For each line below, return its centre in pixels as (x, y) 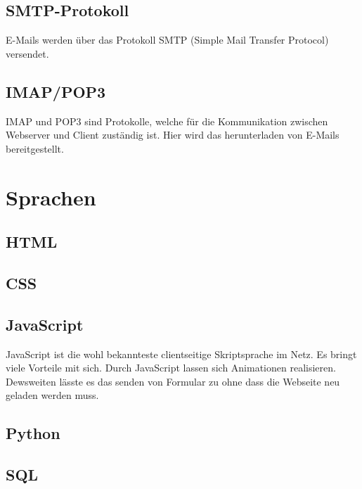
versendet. (27, 53)
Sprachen (51, 197)
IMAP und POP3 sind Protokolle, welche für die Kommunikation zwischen (167, 121)
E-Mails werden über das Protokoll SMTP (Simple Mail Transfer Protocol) (167, 40)
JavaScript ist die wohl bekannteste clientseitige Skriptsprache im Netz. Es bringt (181, 354)
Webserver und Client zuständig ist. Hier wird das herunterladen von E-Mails (173, 135)
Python (33, 433)
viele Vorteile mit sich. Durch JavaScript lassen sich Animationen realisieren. (171, 368)
